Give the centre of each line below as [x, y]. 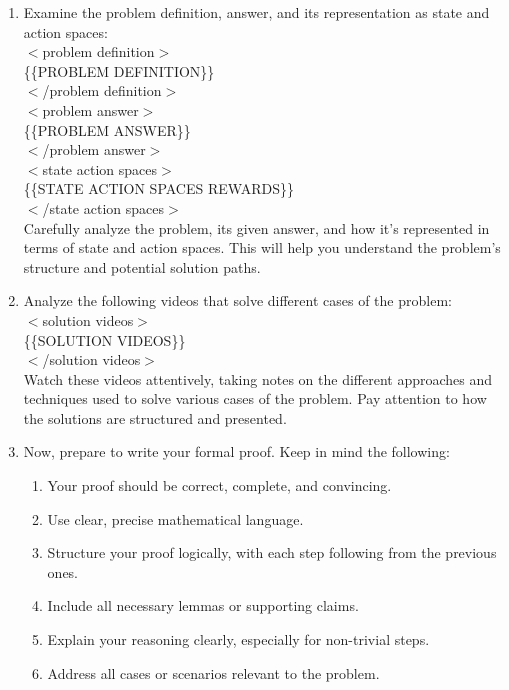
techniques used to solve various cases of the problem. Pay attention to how [255, 398]
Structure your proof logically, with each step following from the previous [272, 552]
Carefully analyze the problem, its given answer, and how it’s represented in [256, 227]
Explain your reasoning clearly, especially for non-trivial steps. [238, 639]
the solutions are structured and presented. [155, 417]
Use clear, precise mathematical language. [175, 518]
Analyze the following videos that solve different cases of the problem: [237, 300]
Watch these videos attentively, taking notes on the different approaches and [258, 378]
